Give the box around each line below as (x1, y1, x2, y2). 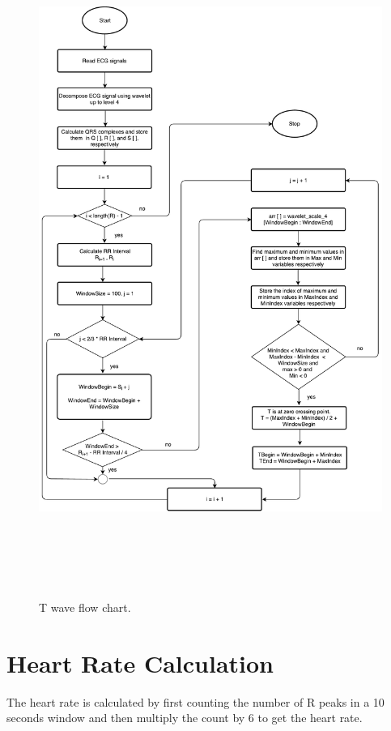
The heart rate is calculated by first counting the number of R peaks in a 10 (6, 693, 385, 710)
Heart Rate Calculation (6, 646, 274, 679)
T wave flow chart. (39, 599, 131, 616)
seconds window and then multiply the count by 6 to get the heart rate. (6, 709, 363, 726)
